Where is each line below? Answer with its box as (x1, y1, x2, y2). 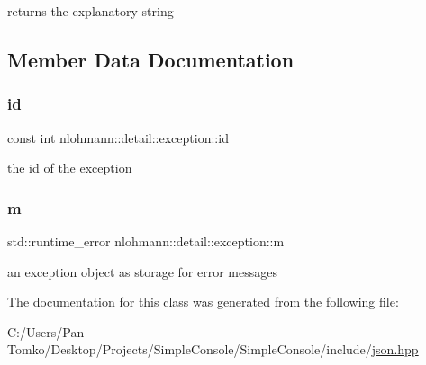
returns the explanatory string (7, 2, 174, 20)
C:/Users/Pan (7, 322, 85, 341)
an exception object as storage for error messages (7, 262, 277, 280)
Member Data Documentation (7, 45, 295, 73)
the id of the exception (7, 158, 132, 177)
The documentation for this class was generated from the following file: (7, 292, 399, 311)
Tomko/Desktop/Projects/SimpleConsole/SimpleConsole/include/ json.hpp (7, 340, 419, 359)
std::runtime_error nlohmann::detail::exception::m (7, 232, 285, 250)
